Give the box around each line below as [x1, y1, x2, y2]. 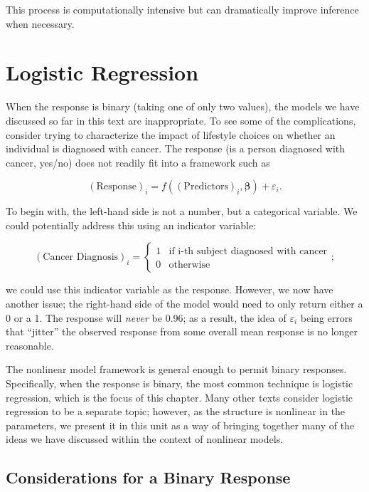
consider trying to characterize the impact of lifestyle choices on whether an [6, 127, 336, 142]
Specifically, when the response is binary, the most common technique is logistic [6, 376, 353, 391]
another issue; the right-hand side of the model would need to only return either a [6, 296, 363, 311]
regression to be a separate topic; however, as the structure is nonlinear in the [6, 404, 346, 419]
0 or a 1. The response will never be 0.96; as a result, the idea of [6, 310, 287, 325]
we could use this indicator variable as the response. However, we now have [6, 282, 333, 297]
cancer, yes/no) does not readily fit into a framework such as [6, 155, 270, 169]
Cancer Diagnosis [43, 252, 119, 263]
